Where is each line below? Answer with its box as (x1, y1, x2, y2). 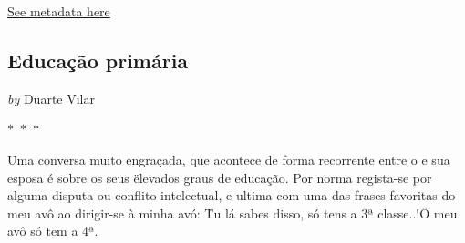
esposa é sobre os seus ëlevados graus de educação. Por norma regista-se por (7, 167, 432, 187)
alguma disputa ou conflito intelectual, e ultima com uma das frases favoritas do (7, 186, 456, 205)
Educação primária (7, 46, 189, 74)
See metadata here (7, 2, 110, 20)
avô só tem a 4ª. (7, 221, 98, 240)
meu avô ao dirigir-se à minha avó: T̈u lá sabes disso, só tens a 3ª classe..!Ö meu (7, 203, 458, 222)
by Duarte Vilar (7, 88, 95, 107)
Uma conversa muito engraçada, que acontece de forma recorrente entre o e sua (7, 149, 450, 168)
